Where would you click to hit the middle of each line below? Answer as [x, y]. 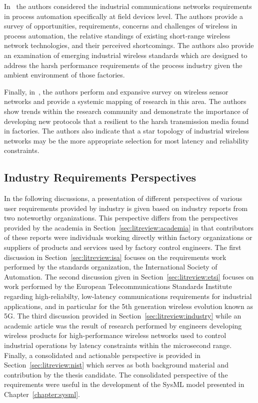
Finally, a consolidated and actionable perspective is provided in [102, 355]
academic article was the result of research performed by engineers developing [123, 325]
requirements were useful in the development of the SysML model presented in [124, 384]
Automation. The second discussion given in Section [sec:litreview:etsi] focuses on [129, 276]
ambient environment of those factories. [64, 75]
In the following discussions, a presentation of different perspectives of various [123, 198]
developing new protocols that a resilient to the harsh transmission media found [126, 121]
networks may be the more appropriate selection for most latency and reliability [126, 140]
